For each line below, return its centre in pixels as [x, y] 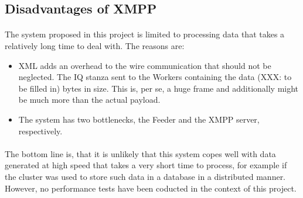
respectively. [40, 131]
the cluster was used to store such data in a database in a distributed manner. [145, 176]
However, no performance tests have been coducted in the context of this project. [151, 188]
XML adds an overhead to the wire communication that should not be [145, 65]
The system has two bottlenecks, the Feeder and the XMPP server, [139, 119]
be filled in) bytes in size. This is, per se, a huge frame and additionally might [159, 88]
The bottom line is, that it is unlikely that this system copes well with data [140, 153]
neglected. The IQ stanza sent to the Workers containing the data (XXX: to [155, 77]
